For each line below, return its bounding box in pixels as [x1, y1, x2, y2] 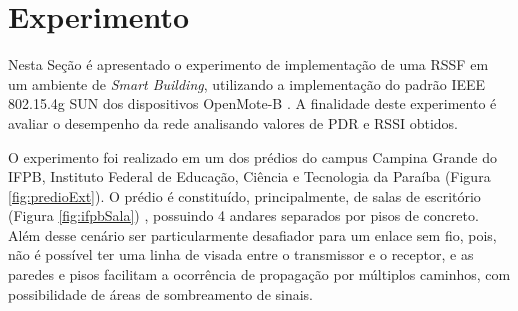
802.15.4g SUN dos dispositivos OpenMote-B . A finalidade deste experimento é [8, 93, 497, 114]
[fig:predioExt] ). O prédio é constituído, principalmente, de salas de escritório [8, 185, 481, 206]
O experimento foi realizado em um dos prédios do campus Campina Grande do [8, 146, 497, 167]
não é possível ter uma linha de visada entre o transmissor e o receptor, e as [8, 244, 474, 265]
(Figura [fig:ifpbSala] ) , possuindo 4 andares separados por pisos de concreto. [8, 205, 479, 226]
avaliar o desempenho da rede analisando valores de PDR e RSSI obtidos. [8, 112, 458, 133]
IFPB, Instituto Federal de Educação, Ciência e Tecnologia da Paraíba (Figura [8, 166, 491, 187]
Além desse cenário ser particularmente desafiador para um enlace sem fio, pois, [8, 224, 497, 245]
